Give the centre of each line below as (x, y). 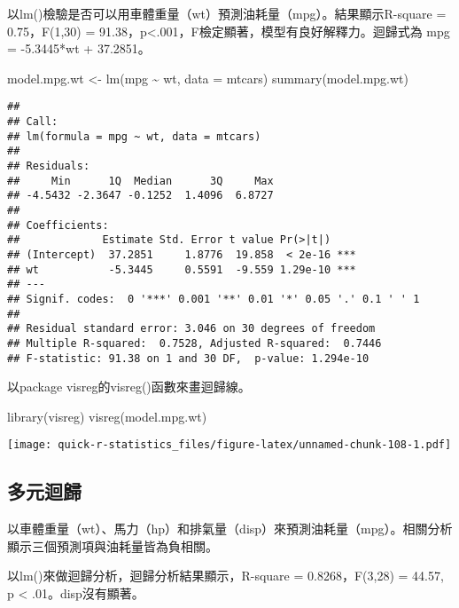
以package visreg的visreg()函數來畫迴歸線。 (129, 387)
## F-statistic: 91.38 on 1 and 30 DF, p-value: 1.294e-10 (188, 358)
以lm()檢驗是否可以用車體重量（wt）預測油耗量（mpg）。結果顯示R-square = (227, 13)
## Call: (33, 122)
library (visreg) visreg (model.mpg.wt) (107, 416)
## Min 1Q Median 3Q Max (140, 181)
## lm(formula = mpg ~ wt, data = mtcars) (134, 136)
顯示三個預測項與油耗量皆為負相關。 (113, 545)
